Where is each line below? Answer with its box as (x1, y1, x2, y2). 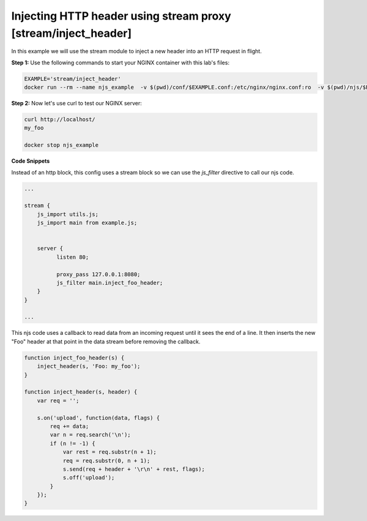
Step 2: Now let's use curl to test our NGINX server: (11, 100, 142, 107)
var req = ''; (37, 397, 80, 404)
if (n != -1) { (50, 440, 96, 447)
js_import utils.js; (37, 211, 99, 217)
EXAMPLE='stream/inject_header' (24, 75, 122, 82)
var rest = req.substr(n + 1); (62, 449, 157, 455)
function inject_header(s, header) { (24, 389, 138, 395)
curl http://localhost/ (24, 116, 96, 123)
